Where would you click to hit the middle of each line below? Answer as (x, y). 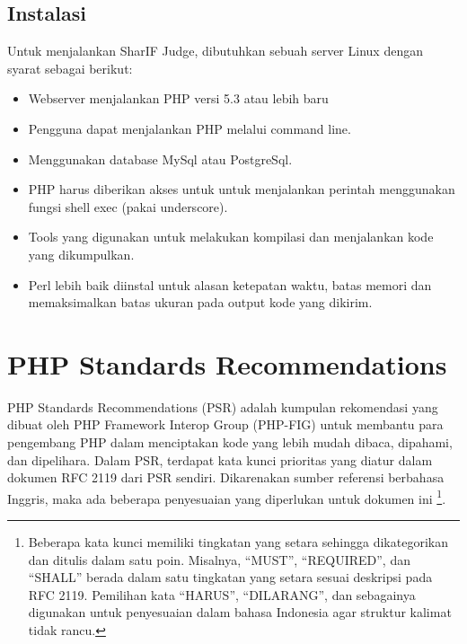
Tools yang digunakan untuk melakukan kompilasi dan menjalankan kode (231, 237)
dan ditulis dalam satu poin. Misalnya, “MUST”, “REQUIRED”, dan (219, 559)
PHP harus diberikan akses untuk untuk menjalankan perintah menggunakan (242, 189)
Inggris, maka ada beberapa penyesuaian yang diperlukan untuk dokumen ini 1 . (227, 497)
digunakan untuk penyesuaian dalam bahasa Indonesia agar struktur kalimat (240, 612)
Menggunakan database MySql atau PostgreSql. (160, 159)
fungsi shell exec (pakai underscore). (128, 206)
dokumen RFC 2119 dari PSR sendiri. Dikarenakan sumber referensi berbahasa (226, 477)
